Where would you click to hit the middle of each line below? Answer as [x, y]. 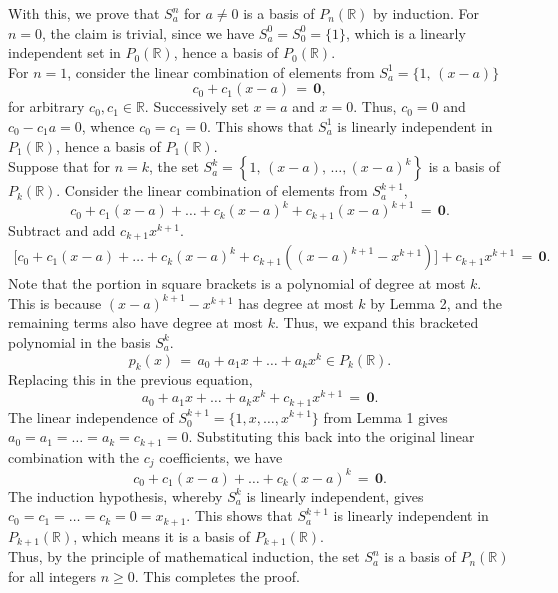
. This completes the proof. [217, 575]
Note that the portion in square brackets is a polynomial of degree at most [237, 283]
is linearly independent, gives [335, 495]
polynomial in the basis [79, 341]
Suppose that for [59, 166]
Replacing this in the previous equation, [130, 379]
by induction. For [426, 13]
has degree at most [296, 302]
